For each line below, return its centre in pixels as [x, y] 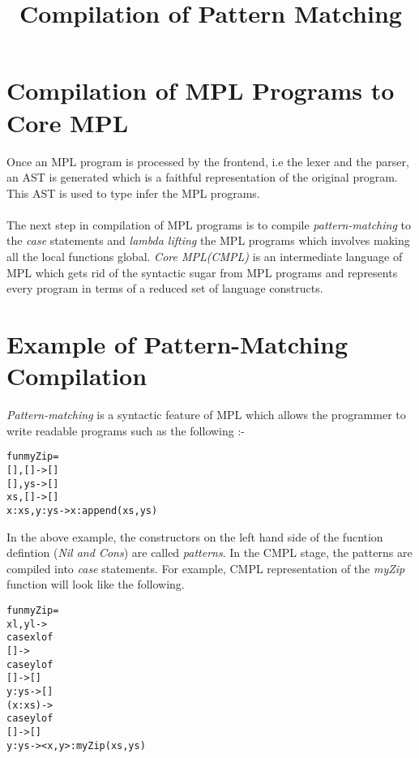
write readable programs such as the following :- [126, 430]
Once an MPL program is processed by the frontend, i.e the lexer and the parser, [208, 161]
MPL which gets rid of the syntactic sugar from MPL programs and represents [202, 272]
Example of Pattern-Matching [177, 344]
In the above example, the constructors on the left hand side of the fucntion [195, 536]
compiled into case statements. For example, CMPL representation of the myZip [206, 568]
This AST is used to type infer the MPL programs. [133, 193]
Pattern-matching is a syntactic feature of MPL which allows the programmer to [206, 415]
